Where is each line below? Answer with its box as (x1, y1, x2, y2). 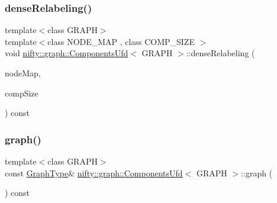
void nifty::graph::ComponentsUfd (5, 47, 128, 59)
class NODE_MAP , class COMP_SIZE (47, 35, 195, 47)
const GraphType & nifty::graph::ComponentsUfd (5, 166, 183, 179)
